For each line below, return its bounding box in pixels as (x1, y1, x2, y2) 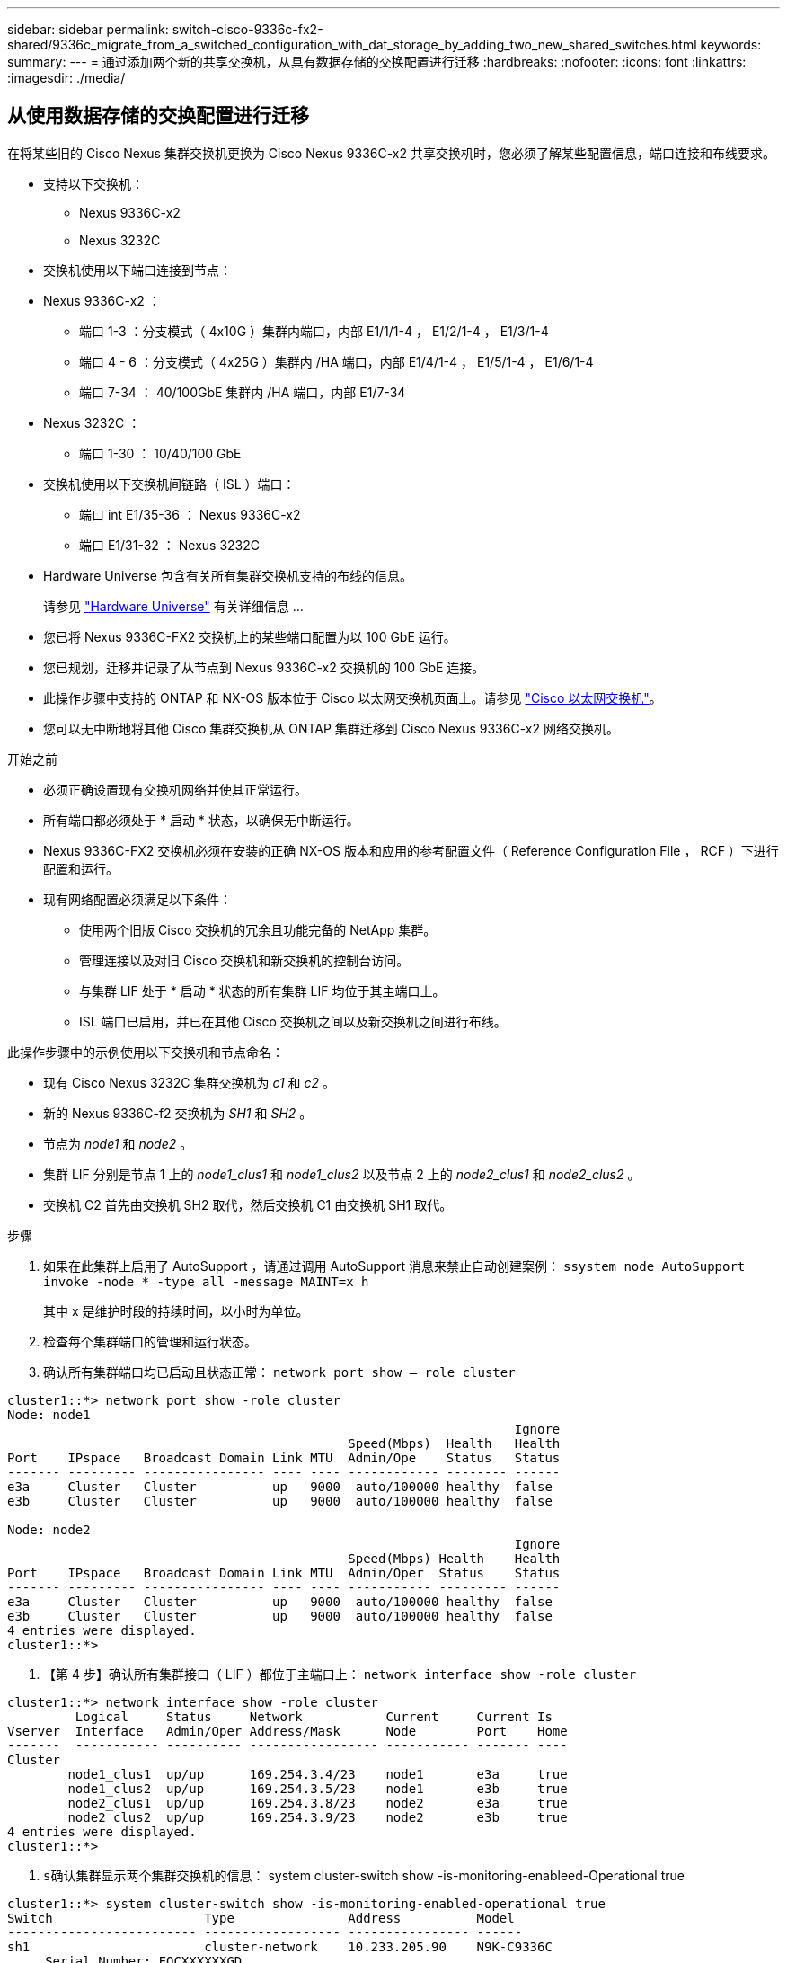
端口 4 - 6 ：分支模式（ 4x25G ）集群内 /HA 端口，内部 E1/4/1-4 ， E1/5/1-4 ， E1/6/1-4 (79, 353, 594, 369)
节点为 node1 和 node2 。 (43, 1135, 193, 1151)
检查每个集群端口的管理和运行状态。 (43, 1333, 257, 1349)
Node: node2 (7, 1522, 91, 1537)
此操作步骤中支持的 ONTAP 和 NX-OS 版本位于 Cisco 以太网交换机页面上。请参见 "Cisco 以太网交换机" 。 (43, 689, 662, 706)
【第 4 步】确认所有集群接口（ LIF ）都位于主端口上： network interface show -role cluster (43, 1665, 637, 1682)
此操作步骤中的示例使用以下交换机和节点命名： (7, 1044, 284, 1060)
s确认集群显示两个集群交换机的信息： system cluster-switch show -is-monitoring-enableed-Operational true (43, 1867, 685, 1883)
